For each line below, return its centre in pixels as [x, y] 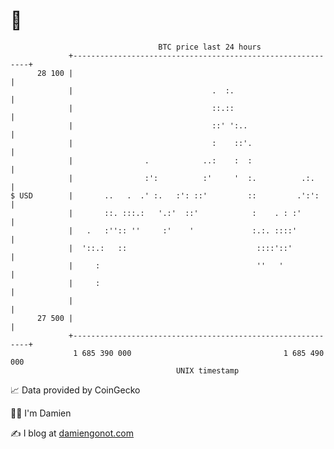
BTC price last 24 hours [210, 47]
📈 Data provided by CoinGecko [75, 390]
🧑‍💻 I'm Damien [41, 413]
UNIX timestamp [207, 370]
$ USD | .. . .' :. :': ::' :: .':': [165, 195]
